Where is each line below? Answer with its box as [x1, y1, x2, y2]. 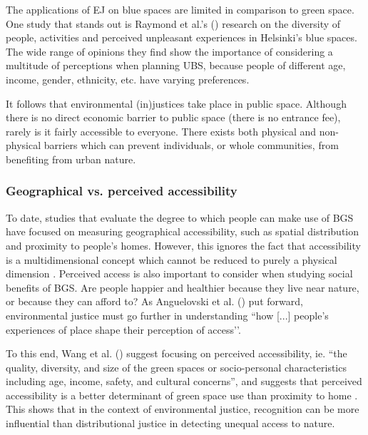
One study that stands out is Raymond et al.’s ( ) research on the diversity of [6, 16, 341, 31]
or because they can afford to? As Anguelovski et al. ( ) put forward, [6, 294, 303, 309]
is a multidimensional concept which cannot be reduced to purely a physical [6, 252, 337, 267]
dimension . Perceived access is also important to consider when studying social [6, 266, 353, 281]
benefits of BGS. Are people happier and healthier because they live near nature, [6, 280, 359, 295]
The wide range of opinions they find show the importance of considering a [6, 43, 333, 58]
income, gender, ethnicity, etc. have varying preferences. [6, 71, 250, 86]
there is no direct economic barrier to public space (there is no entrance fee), [6, 110, 341, 125]
